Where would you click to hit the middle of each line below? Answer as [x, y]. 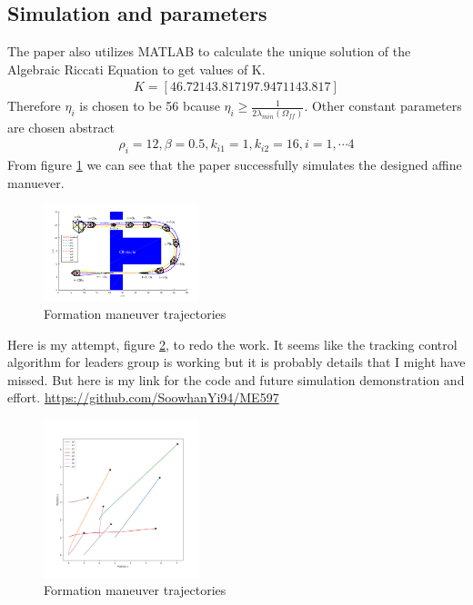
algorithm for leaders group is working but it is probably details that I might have [236, 362]
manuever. [36, 182]
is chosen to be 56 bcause [150, 106]
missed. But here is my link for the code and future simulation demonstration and [236, 379]
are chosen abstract [61, 127]
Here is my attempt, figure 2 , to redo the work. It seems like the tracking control [232, 344]
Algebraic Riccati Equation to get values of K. [136, 69]
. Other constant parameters [383, 106]
